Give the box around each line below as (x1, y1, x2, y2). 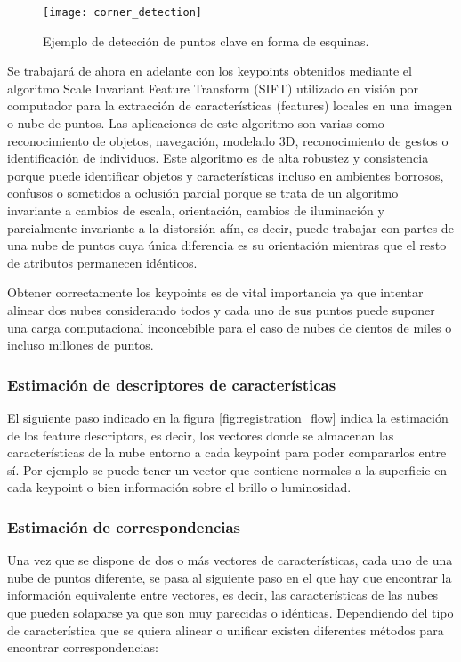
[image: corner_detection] (43, 6, 202, 19)
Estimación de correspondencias (7, 515, 241, 537)
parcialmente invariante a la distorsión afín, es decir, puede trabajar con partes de (7, 218, 454, 237)
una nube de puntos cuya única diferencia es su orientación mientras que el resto (7, 236, 447, 254)
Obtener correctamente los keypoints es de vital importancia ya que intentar (7, 283, 424, 302)
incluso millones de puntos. (7, 335, 154, 354)
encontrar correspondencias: (7, 638, 158, 657)
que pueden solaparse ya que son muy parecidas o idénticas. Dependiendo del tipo (7, 602, 454, 621)
